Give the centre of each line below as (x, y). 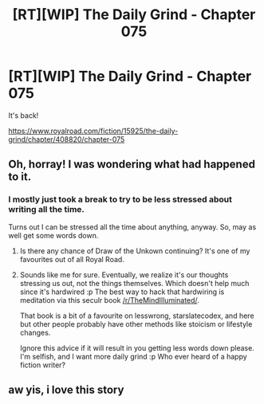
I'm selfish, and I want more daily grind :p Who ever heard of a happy (133, 356)
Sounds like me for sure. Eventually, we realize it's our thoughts (124, 275)
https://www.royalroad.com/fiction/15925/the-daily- (93, 131)
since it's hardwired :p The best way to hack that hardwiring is (122, 292)
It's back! (24, 115)
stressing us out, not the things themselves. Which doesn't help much (134, 283)
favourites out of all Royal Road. (72, 259)
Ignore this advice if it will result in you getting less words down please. (137, 347)
